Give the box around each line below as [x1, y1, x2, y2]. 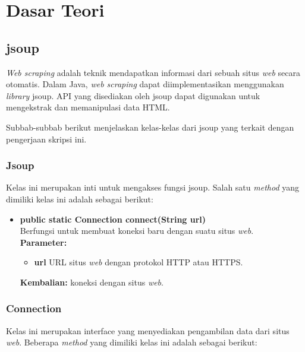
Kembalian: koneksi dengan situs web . [20, 275, 163, 288]
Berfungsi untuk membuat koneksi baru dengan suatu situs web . [20, 224, 254, 237]
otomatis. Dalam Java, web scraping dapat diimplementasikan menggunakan [6, 78, 284, 90]
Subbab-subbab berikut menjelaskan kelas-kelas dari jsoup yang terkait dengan [6, 120, 294, 133]
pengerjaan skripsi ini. [6, 132, 87, 145]
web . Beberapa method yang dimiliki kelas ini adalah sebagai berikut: [6, 336, 257, 348]
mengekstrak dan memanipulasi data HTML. [6, 101, 170, 113]
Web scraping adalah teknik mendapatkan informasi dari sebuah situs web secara [6, 66, 301, 78]
